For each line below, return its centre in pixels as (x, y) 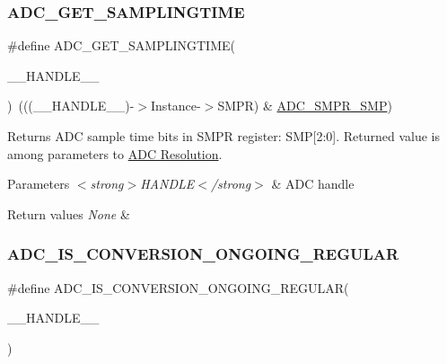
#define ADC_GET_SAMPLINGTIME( (121, 45)
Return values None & (69, 213)
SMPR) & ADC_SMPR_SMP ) (305, 106)
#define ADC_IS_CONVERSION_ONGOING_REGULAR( (178, 287)
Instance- (176, 106)
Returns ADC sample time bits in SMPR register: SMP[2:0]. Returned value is (223, 136)
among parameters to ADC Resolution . (115, 153)
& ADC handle (313, 184)
